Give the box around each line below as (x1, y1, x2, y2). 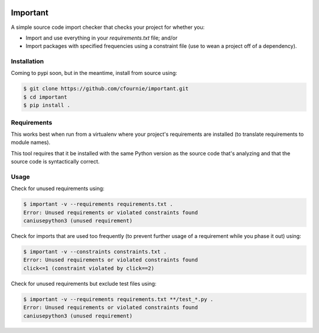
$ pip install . (23, 102, 71, 109)
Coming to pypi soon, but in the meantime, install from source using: (11, 70, 177, 77)
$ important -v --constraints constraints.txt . (23, 248, 167, 255)
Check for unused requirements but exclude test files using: (11, 280, 157, 287)
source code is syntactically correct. (11, 158, 100, 165)
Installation (11, 57, 44, 66)
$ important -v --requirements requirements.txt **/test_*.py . (23, 296, 214, 302)
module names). (11, 139, 51, 146)
